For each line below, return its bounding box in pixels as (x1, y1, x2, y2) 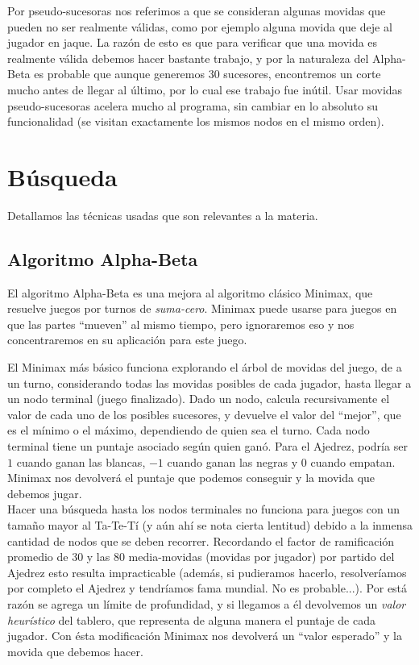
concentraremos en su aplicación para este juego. (7, 331, 247, 348)
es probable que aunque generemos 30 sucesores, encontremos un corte (34, 65, 381, 82)
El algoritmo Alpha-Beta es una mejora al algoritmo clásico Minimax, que (7, 284, 373, 301)
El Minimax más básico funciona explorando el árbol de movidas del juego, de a (7, 359, 402, 376)
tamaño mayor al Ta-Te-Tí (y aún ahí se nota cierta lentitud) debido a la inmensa (7, 516, 413, 533)
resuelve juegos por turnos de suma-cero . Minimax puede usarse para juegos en (7, 300, 397, 317)
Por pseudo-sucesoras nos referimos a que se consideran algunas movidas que (7, 2, 386, 19)
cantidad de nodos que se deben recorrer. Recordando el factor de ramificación (7, 532, 395, 549)
